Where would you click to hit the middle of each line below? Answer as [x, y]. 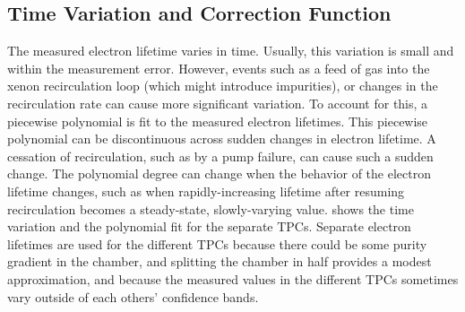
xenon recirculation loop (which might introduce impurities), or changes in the [223, 86]
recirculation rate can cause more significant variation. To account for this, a [218, 103]
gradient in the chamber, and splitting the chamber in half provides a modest [220, 261]
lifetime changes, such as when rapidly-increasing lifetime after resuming [206, 191]
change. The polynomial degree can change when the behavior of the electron [219, 173]
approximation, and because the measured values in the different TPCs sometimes [233, 278]
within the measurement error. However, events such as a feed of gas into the [219, 68]
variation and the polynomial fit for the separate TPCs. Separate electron [209, 226]
